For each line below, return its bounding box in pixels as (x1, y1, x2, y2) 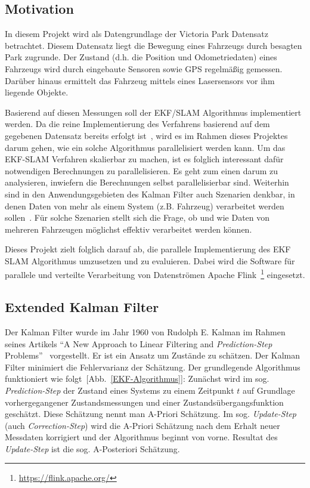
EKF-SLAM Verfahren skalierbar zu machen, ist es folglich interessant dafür (5, 153, 284, 165)
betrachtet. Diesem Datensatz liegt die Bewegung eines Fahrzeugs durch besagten (5, 39, 302, 51)
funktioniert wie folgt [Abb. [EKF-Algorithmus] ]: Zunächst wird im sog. (5, 372, 269, 385)
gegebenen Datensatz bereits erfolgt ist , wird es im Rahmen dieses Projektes (5, 129, 288, 141)
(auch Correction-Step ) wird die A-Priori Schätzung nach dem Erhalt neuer (5, 419, 280, 431)
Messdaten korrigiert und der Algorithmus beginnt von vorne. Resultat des (5, 431, 278, 443)
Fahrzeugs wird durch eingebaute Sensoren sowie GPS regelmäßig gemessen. (5, 62, 283, 75)
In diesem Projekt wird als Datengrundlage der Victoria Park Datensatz (5, 27, 268, 40)
